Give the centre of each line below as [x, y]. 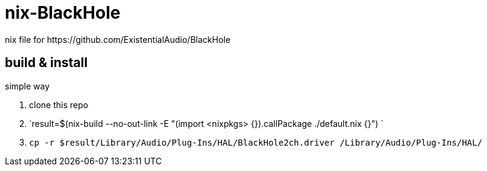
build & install [46, 63]
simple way [27, 86]
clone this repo [59, 105]
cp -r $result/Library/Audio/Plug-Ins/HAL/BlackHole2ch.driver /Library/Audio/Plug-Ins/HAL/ [256, 142]
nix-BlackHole [63, 13]
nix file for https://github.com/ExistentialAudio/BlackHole [118, 39]
